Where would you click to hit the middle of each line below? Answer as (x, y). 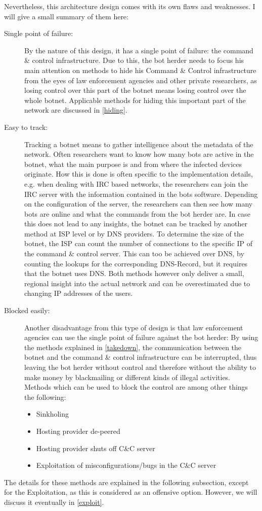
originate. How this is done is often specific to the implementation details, (139, 174)
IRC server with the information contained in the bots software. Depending (141, 194)
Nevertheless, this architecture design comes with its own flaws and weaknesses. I (130, 6)
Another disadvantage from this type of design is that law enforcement (134, 327)
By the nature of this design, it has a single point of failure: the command (139, 50)
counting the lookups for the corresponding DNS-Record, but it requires (136, 263)
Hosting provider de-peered (78, 431)
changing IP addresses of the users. (79, 293)
